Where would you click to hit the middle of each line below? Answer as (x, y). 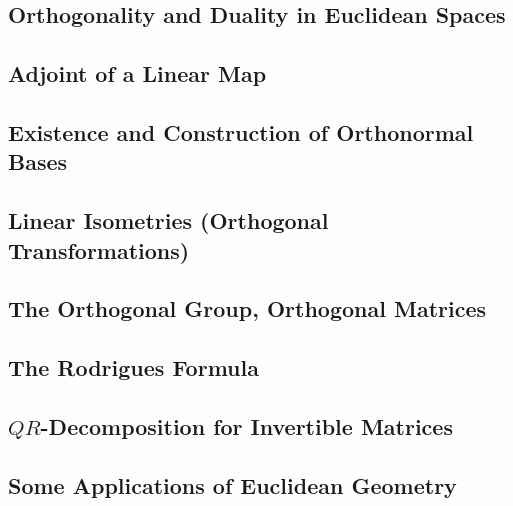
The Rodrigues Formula (133, 367)
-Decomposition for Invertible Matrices (246, 425)
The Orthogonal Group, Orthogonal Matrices (247, 308)
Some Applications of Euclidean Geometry (232, 484)
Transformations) (99, 249)
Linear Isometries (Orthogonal (168, 220)
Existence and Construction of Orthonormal (241, 131)
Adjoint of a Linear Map (137, 73)
